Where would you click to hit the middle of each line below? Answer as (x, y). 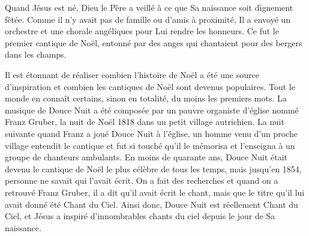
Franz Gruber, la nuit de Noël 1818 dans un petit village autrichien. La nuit (145, 122)
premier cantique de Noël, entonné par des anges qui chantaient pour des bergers (154, 42)
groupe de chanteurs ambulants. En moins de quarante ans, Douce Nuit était (146, 157)
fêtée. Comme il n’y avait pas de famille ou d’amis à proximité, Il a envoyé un (148, 19)
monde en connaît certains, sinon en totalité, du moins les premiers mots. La (146, 98)
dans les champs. (36, 54)
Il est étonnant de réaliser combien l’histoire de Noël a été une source (132, 74)
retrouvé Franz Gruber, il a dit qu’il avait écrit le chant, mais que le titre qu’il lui (155, 192)
